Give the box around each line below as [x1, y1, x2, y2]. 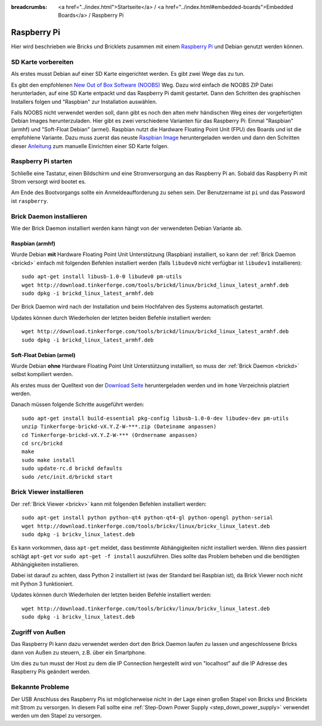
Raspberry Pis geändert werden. [11, 668, 91, 675]
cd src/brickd [21, 440, 63, 447]
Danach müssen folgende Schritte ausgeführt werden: [11, 401, 144, 408]
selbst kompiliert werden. [11, 371, 73, 378]
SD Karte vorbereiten [11, 58, 74, 66]
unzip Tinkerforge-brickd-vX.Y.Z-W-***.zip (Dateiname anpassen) [21, 423, 217, 430]
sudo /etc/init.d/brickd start [21, 473, 113, 480]
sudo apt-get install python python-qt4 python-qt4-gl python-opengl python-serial [21, 514, 274, 521]
